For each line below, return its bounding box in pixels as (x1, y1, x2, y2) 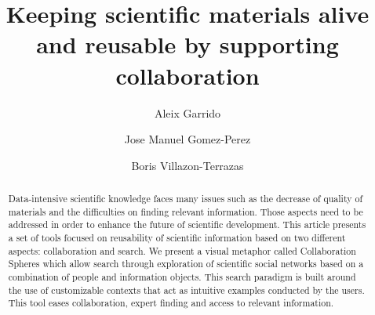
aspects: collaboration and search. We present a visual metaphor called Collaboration (8, 244, 356, 257)
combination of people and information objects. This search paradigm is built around (8, 270, 356, 284)
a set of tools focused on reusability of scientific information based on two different (8, 231, 346, 244)
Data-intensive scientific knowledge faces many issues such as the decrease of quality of (8, 192, 363, 205)
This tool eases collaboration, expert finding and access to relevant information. (8, 296, 334, 310)
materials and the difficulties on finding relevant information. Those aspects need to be (8, 205, 363, 218)
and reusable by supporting (36, 28, 339, 60)
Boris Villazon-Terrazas (131, 157, 244, 173)
